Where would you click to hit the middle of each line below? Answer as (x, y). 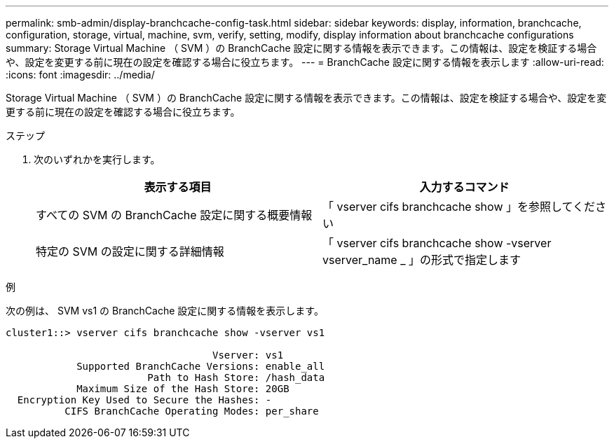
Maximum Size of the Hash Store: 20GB (183, 389)
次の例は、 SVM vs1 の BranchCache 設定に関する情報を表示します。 (165, 311)
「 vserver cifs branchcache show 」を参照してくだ (459, 207)
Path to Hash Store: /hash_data (236, 377)
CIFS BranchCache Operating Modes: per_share (192, 411)
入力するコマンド (464, 187)
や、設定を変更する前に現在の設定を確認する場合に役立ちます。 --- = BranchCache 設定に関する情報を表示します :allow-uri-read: (305, 62)
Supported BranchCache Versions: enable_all (201, 366)
